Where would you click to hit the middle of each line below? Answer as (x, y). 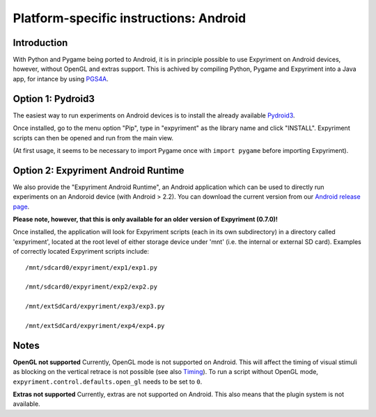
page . (21, 206)
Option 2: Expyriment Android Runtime (99, 170)
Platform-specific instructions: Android (130, 18)
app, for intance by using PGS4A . (61, 79)
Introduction (40, 43)
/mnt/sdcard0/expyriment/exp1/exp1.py (92, 267)
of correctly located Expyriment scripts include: (81, 252)
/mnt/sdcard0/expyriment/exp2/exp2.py (92, 287)
